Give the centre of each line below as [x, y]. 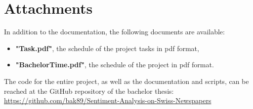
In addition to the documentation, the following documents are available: [114, 32]
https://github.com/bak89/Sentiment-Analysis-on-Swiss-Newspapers [108, 100]
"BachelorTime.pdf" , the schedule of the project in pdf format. [115, 65]
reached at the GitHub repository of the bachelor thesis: [89, 91]
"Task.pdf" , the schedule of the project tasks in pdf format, [107, 48]
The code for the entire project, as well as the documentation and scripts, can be [126, 81]
